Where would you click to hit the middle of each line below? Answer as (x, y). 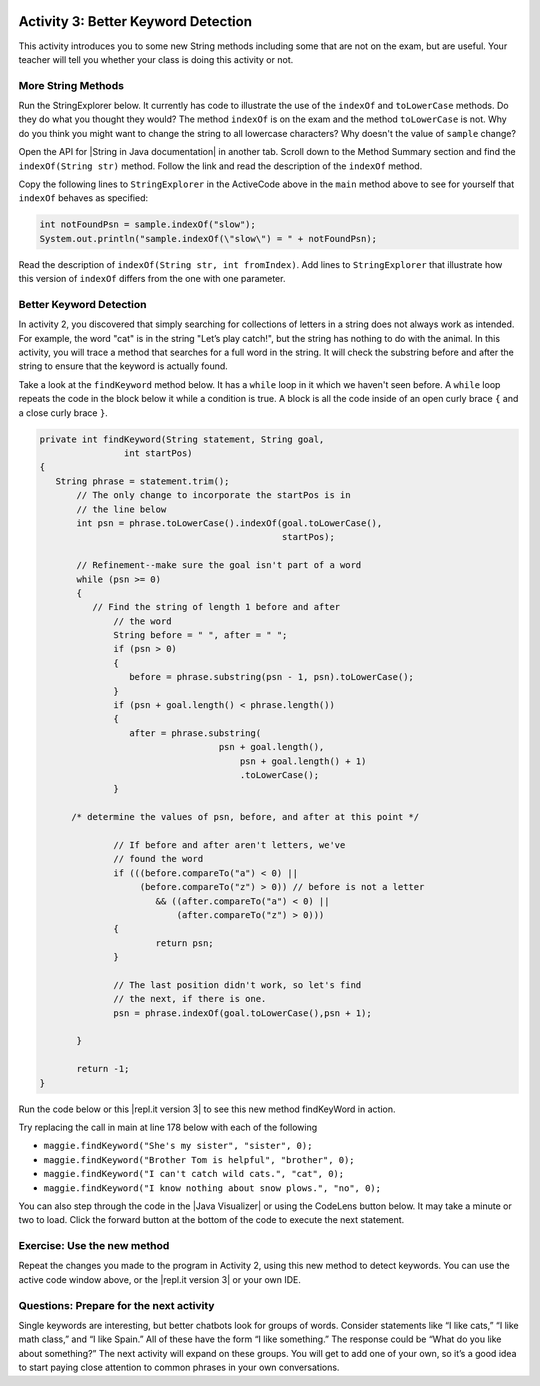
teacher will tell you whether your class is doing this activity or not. (156, 59)
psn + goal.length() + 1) (303, 761)
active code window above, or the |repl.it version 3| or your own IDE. (160, 1279)
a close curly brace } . (63, 412)
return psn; (184, 943)
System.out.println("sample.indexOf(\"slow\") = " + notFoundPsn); (208, 238)
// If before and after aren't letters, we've (229, 844)
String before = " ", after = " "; (200, 635)
